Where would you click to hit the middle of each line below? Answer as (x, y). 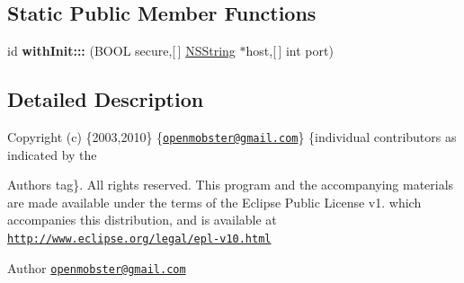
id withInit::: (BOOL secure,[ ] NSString (121, 51)
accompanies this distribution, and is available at (142, 220)
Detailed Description (106, 99)
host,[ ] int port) (290, 51)
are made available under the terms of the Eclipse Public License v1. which (214, 202)
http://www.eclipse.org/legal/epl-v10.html (139, 239)
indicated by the (52, 154)
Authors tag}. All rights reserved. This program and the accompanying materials (231, 185)
